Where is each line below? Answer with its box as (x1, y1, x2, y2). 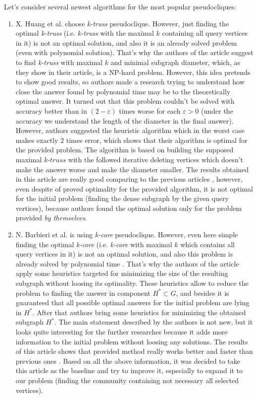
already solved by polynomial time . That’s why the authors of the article (15, 258, 239, 268)
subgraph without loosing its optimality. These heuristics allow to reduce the (15, 278, 249, 288)
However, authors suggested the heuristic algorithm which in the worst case (15, 125, 245, 135)
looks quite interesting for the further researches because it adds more (15, 327, 228, 336)
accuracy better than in (15, 105, 87, 116)
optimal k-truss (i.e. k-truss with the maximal (15, 28, 154, 38)
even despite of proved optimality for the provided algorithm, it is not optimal (15, 183, 253, 194)
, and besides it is (176, 287, 229, 298)
